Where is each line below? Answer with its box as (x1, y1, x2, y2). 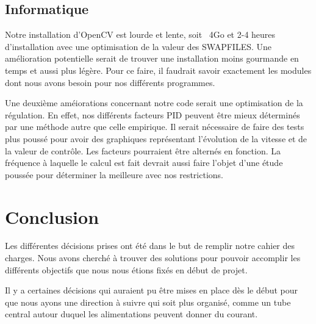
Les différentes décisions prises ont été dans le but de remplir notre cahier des (5, 239, 295, 252)
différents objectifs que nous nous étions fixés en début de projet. (5, 263, 248, 276)
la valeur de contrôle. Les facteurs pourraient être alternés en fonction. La (5, 144, 281, 157)
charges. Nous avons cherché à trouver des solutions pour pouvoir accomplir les (5, 251, 301, 264)
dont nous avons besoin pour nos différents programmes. (5, 76, 215, 88)
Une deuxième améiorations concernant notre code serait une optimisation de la (5, 96, 303, 109)
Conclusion (5, 204, 99, 229)
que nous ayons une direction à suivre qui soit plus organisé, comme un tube (5, 295, 291, 308)
